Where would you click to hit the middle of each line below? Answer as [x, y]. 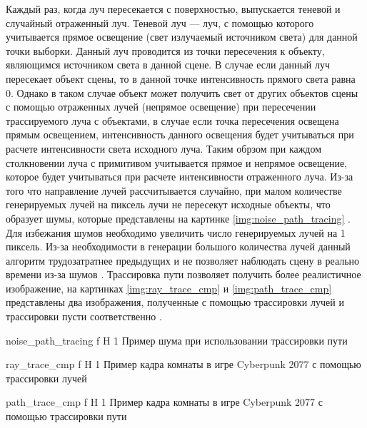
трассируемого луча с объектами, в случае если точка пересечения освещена [172, 120]
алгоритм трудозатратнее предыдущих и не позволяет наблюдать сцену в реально [183, 260]
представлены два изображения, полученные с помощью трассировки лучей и [175, 302]
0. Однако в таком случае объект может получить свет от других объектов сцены [182, 92]
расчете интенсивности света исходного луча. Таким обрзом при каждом [164, 148]
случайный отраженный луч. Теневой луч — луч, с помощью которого [160, 22]
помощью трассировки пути [66, 416]
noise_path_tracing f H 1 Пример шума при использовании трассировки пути [177, 340]
